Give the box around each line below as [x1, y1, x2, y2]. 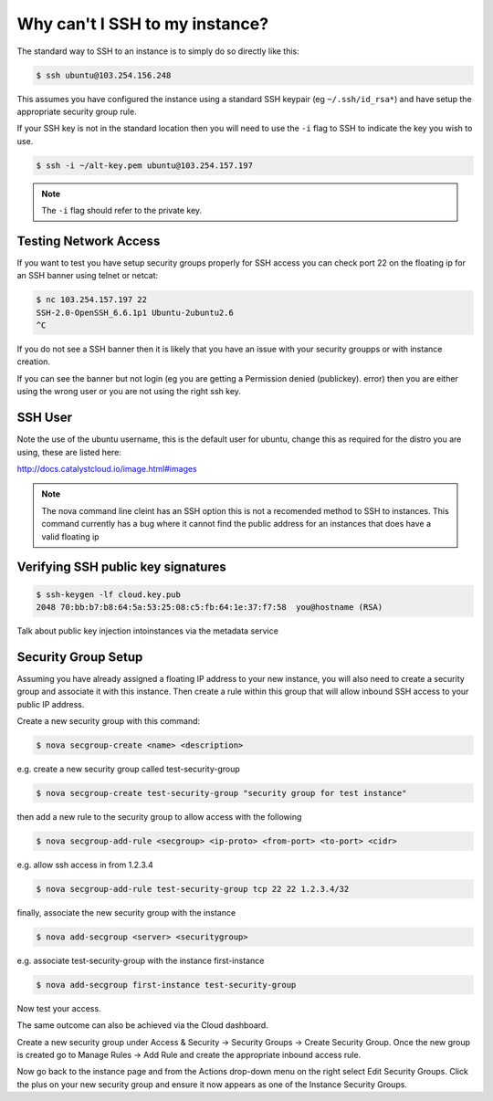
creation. [16, 356, 50, 367]
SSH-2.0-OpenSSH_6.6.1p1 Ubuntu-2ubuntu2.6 [36, 307, 235, 318]
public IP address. [16, 698, 85, 709]
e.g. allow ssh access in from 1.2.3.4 [16, 859, 154, 870]
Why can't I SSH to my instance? [16, 14, 269, 34]
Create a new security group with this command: [16, 715, 201, 726]
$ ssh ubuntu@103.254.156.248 [36, 69, 172, 80]
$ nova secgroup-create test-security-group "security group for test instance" [36, 788, 407, 798]
